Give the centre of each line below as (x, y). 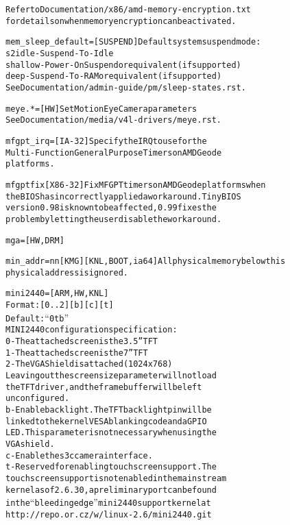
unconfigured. (38, 399)
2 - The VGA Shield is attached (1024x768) (89, 364)
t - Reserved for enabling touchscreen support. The (111, 467)
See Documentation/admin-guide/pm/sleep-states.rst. (126, 87)
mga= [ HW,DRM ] (35, 240)
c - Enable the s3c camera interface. (79, 455)
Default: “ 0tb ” (37, 317)
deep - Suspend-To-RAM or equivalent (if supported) (114, 76)
